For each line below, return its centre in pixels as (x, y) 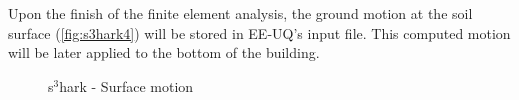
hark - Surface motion (126, 85)
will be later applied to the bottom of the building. (164, 52)
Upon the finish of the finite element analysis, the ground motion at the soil (240, 13)
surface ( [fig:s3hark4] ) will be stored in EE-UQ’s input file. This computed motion (259, 32)
